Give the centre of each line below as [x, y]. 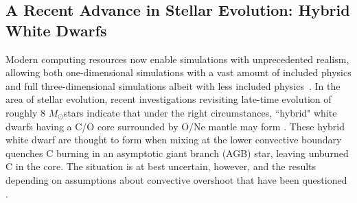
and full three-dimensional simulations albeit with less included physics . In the [173, 85]
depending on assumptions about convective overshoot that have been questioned [176, 179]
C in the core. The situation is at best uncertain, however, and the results [161, 166]
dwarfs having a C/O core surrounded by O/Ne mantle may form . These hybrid [175, 126]
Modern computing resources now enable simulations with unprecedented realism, [177, 59]
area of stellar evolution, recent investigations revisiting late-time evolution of [169, 99]
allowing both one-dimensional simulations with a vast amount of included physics [178, 72]
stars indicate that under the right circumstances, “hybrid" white [200, 112]
